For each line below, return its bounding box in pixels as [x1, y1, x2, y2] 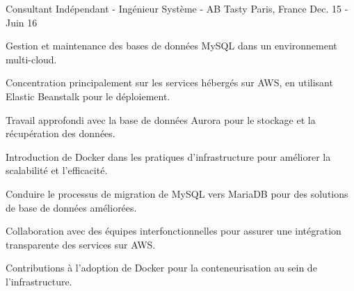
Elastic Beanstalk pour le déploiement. [6, 88, 170, 103]
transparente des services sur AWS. [6, 237, 156, 251]
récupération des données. [6, 126, 115, 141]
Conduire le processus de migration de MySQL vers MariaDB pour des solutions [6, 186, 348, 200]
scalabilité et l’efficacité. [6, 163, 108, 178]
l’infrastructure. [6, 274, 72, 288]
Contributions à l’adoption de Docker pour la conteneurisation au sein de [6, 260, 317, 275]
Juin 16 [6, 15, 38, 29]
